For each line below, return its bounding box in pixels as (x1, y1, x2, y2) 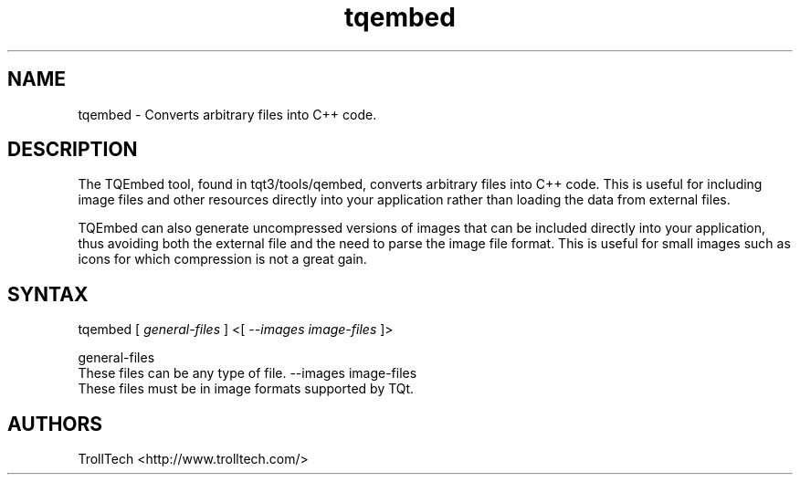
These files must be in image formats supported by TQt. (78, 381, 415, 397)
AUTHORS (7, 412, 103, 435)
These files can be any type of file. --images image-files (78, 365, 417, 382)
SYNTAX (7, 282, 89, 306)
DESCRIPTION (7, 138, 138, 162)
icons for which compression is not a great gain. (78, 251, 367, 267)
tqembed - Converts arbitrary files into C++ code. (78, 106, 377, 122)
